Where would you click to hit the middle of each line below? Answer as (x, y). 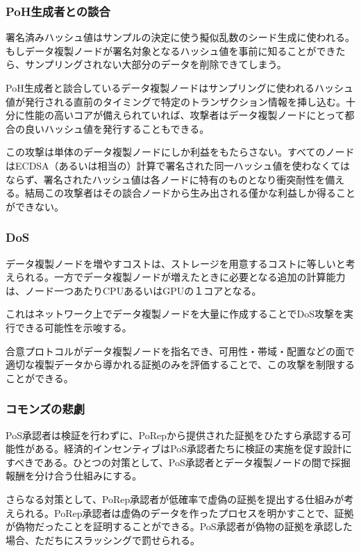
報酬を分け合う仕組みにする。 (74, 476)
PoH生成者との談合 (58, 11)
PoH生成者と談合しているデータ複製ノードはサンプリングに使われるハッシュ (180, 88)
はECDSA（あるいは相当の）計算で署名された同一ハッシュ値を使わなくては (178, 165)
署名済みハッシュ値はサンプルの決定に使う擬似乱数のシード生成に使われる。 (180, 37)
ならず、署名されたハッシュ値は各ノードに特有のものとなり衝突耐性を (166, 179)
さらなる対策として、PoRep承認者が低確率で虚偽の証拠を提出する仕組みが (175, 499)
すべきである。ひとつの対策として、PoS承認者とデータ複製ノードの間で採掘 (178, 462)
